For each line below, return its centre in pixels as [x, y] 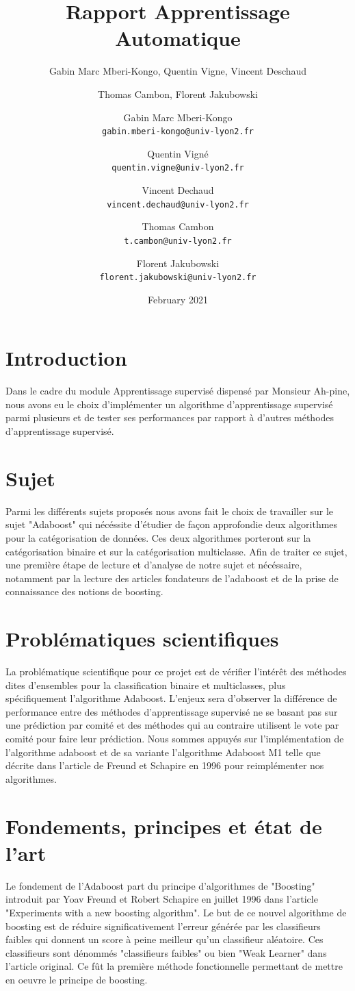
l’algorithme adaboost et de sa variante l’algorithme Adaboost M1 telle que [163, 752]
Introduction [66, 358]
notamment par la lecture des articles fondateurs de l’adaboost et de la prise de [172, 578]
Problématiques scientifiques [142, 639]
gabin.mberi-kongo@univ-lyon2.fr [178, 132]
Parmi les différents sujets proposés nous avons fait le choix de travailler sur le [170, 511]
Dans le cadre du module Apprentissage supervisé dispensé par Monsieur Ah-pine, [178, 391]
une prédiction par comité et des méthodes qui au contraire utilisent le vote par [172, 725]
